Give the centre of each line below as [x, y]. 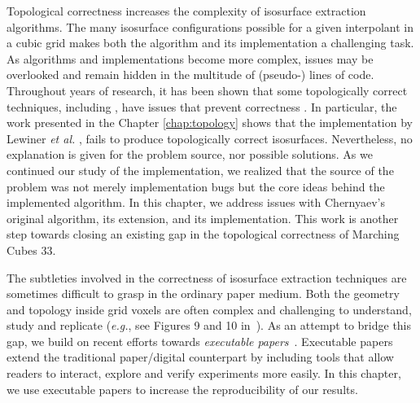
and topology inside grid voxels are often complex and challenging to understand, [209, 309]
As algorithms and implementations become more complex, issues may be [190, 58]
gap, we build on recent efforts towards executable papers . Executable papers [200, 341]
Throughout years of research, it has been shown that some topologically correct [207, 90]
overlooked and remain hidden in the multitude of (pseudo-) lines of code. [190, 74]
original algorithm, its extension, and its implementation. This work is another [203, 218]
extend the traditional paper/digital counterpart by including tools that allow [200, 357]
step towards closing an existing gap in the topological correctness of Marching [203, 234]
